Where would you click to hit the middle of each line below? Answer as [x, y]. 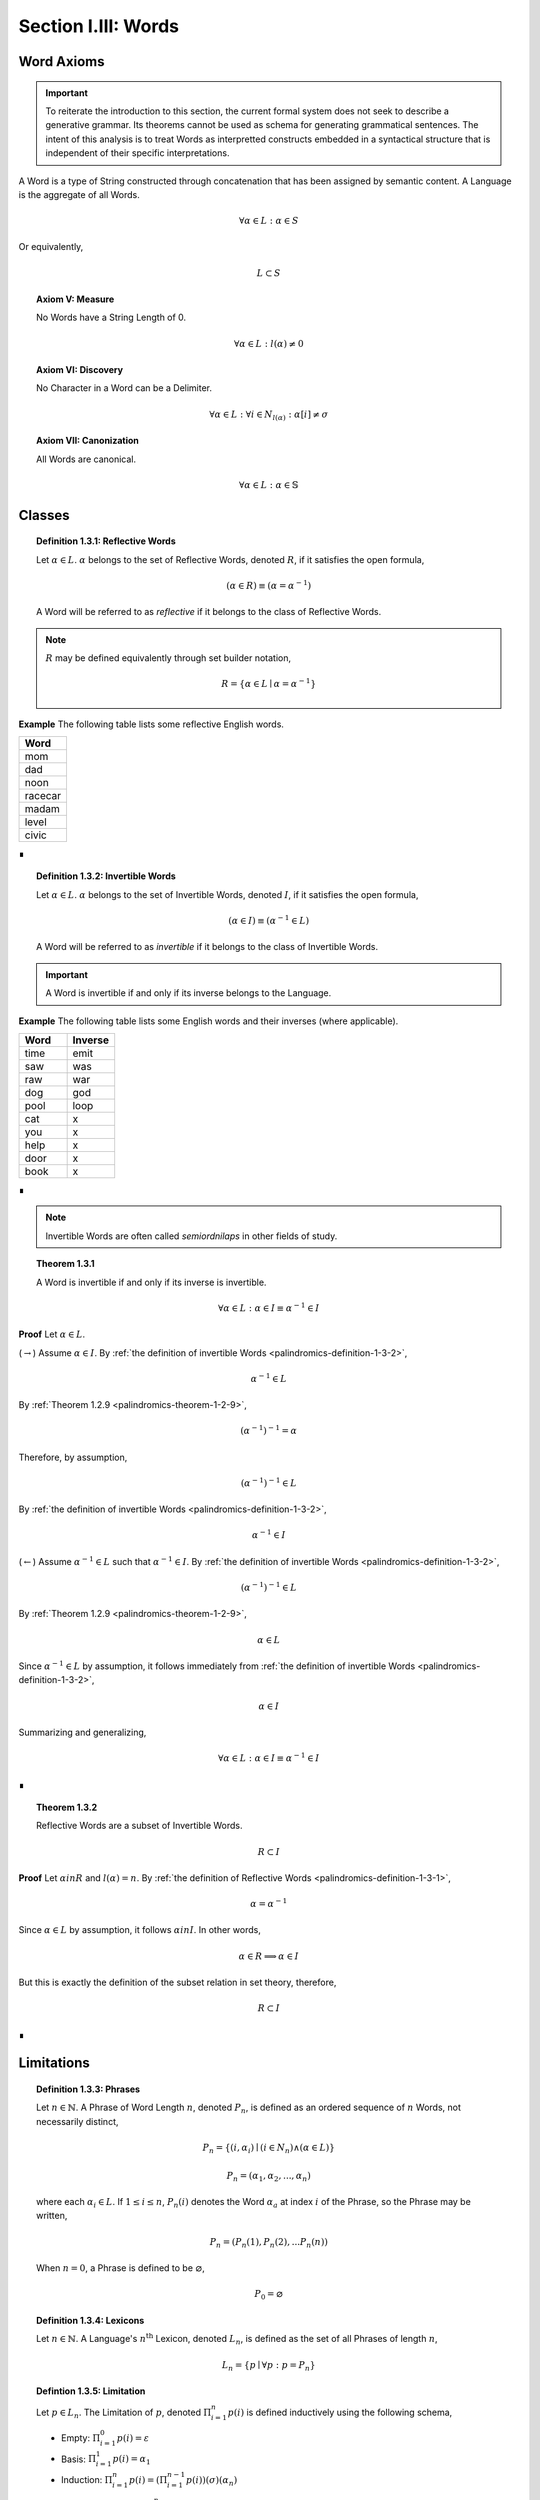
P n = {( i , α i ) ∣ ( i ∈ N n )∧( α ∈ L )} [268, 2148]
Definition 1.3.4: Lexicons [90, 2320]
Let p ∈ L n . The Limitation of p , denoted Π [124, 2413]
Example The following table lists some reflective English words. [151, 724]
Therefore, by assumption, [73, 1457]
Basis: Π [79, 2459]
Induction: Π [87, 2480]
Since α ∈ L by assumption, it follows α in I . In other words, [140, 1930]
